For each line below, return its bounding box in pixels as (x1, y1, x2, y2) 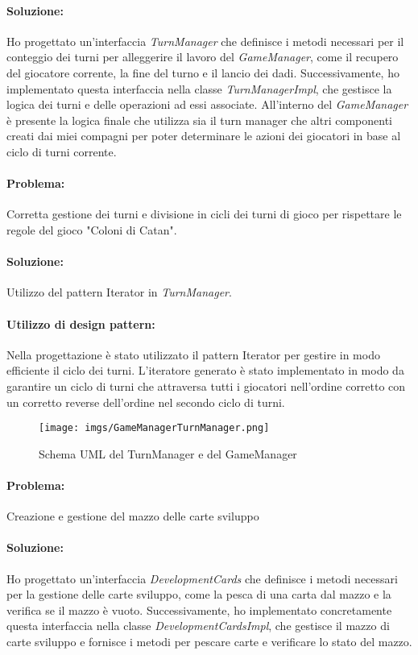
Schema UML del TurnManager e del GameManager (39, 445, 297, 462)
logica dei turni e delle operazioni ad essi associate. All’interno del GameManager (6, 96, 408, 113)
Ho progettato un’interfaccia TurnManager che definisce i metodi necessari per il (6, 32, 404, 49)
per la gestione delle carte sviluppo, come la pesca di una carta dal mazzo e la (6, 586, 391, 603)
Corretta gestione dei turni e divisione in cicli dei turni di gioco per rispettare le (6, 205, 402, 222)
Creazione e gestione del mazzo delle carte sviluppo (6, 508, 259, 524)
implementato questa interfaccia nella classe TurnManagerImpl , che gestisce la (6, 80, 392, 97)
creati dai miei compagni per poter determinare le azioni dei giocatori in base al (6, 127, 401, 144)
